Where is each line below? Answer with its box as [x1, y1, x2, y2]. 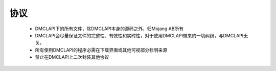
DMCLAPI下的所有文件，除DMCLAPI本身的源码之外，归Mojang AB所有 [35, 26, 184, 32]
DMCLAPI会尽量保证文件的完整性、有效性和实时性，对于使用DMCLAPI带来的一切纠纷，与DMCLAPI [35, 32, 244, 38]
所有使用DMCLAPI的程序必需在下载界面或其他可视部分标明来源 [35, 46, 168, 53]
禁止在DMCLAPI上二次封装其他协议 [35, 54, 109, 60]
